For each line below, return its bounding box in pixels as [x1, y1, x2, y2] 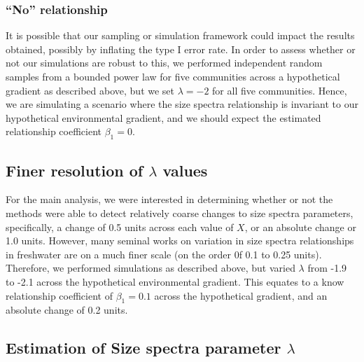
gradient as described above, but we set [6, 83, 175, 97]
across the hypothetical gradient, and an [154, 288, 328, 302]
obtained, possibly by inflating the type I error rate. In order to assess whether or [6, 41, 356, 56]
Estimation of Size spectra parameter [6, 337, 281, 358]
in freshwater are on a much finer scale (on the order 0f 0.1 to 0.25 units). [6, 246, 322, 261]
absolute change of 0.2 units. [6, 302, 128, 317]
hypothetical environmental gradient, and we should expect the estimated [6, 110, 321, 125]
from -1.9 [307, 260, 347, 275]
